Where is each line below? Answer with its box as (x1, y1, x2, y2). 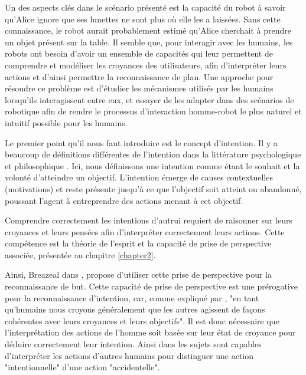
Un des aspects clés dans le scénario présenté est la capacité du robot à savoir (5, 1, 286, 13)
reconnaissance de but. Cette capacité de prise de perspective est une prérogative (5, 280, 298, 292)
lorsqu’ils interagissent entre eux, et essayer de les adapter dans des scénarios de (5, 93, 294, 106)
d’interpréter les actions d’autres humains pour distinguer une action (5, 349, 254, 361)
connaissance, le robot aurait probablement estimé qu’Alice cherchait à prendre (5, 24, 292, 37)
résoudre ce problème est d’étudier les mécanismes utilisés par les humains (5, 82, 274, 94)
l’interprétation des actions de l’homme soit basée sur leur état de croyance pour (5, 326, 296, 338)
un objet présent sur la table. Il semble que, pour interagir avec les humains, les (5, 35, 293, 48)
